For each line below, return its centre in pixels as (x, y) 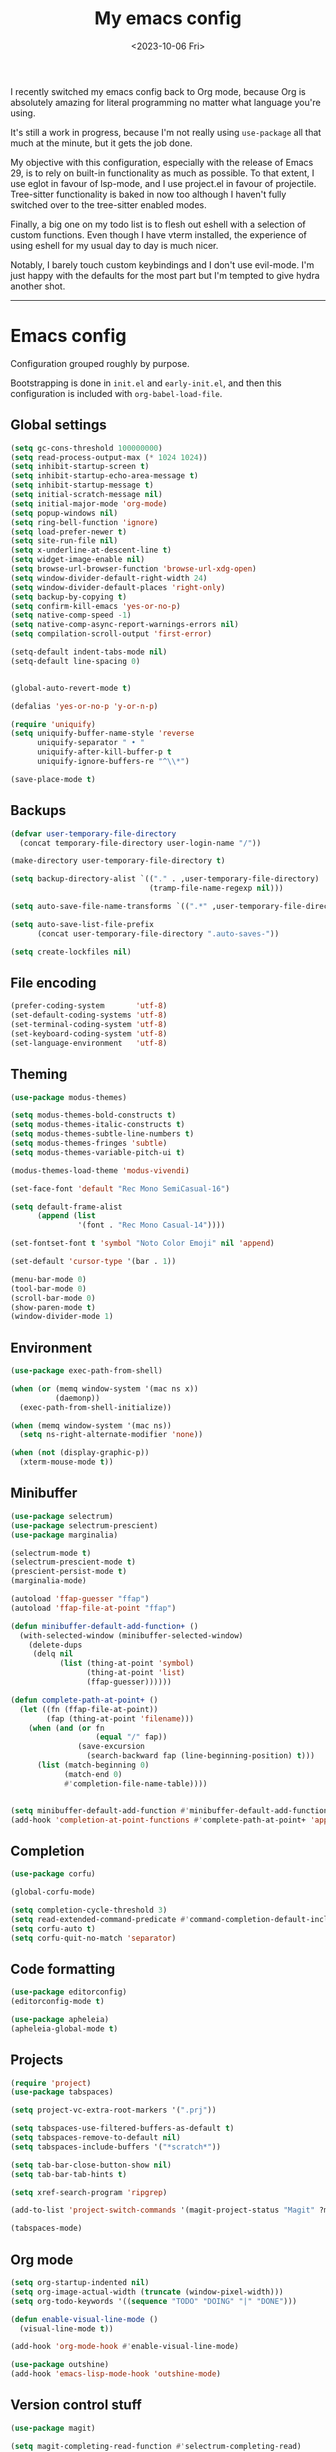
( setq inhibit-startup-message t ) (82, 485)
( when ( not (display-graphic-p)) (80, 1453)
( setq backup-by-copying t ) (69, 597)
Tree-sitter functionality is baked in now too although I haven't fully (148, 194)
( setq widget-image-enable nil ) (77, 560)
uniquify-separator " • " (90, 743)
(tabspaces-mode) (46, 2228)
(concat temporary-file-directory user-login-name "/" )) (140, 843)
